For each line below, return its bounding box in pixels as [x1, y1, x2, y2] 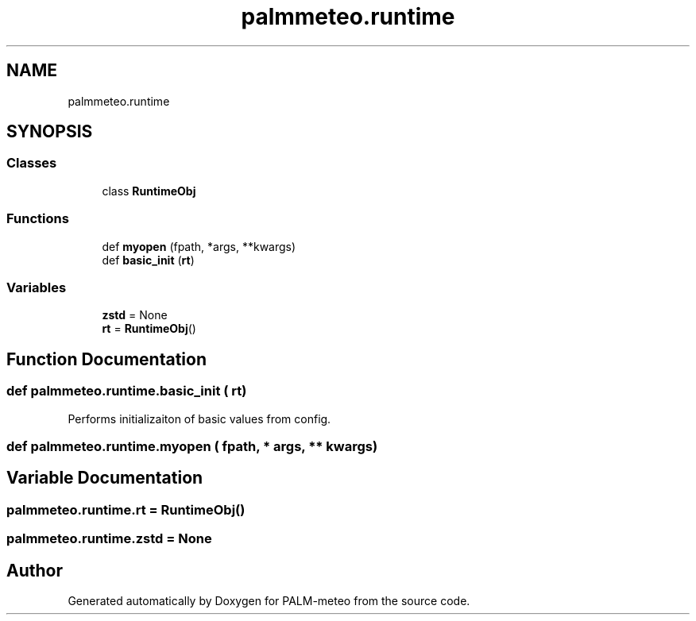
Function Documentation [6, 349, 207, 369]
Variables [6, 279, 67, 295]
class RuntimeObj [102, 183, 196, 198]
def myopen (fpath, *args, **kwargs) [102, 239, 296, 253]
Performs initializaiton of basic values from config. [68, 411, 331, 426]
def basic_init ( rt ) [102, 253, 195, 267]
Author [6, 560, 63, 580]
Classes [6, 155, 57, 172]
